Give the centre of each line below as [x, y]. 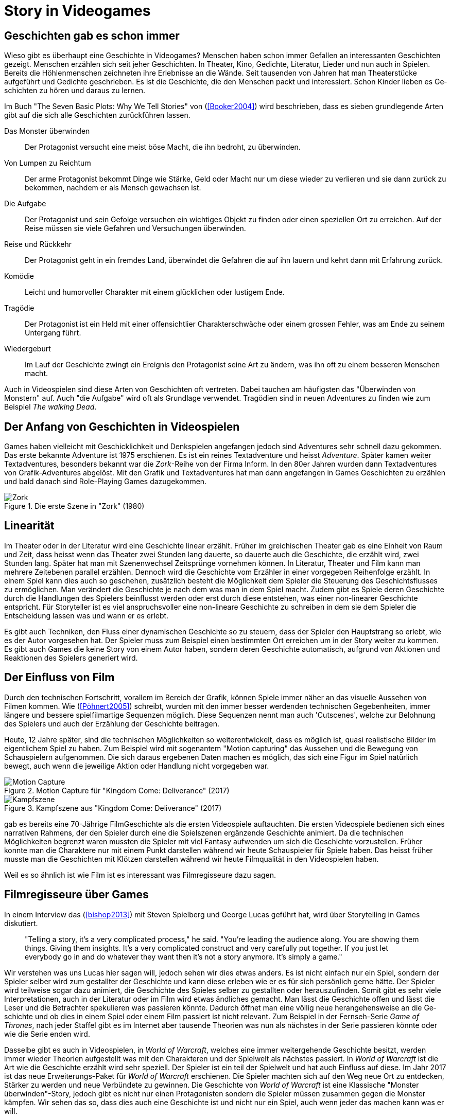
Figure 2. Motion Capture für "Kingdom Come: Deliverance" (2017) [117, 790]
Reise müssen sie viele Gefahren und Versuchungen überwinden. [135, 228]
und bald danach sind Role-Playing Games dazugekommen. [106, 482]
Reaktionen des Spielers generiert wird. [71, 658]
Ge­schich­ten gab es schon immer [92, 36]
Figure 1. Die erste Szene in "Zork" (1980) [74, 506]
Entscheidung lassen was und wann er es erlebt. [86, 615]
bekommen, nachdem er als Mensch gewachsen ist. [113, 188]
